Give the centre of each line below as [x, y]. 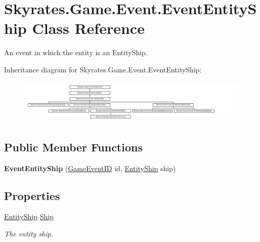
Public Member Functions [73, 147]
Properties [32, 195]
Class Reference [88, 28]
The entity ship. [29, 234]
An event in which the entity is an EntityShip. [76, 52]
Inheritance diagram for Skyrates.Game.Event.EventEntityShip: [103, 69]
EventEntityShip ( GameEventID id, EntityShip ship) [90, 168]
